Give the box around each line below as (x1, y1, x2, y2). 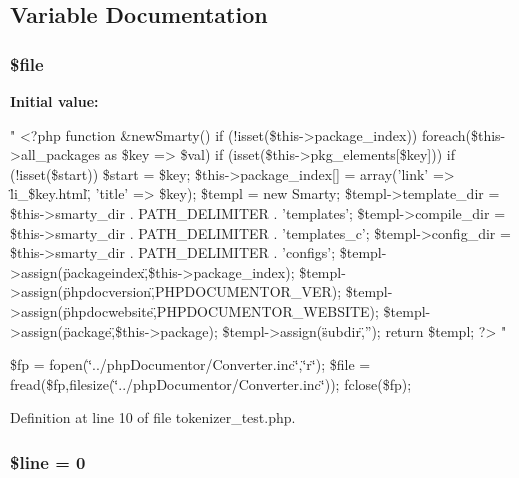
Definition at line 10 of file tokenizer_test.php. (10, 407, 296, 428)
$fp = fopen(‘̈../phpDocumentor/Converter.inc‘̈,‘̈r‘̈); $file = (10, 354, 371, 375)
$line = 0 (10, 449, 86, 474)
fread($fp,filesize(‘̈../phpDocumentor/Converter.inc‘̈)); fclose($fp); (10, 373, 412, 394)
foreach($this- (421, 124, 506, 145)
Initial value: (10, 91, 99, 111)
